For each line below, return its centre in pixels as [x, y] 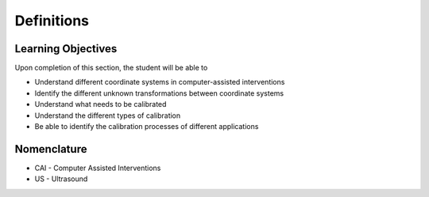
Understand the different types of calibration [108, 116]
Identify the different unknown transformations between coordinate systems [159, 93]
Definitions [52, 21]
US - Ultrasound [61, 179]
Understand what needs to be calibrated [100, 104]
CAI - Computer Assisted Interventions [98, 168]
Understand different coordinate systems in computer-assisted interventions [160, 82]
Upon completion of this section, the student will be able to [111, 68]
